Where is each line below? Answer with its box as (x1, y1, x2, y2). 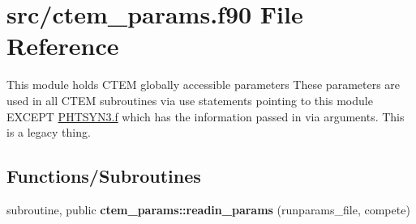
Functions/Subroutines (6, 163, 201, 188)
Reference (6, 29, 119, 62)
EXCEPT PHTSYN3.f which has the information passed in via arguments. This (6, 108, 405, 125)
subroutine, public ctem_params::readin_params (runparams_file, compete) (6, 201, 410, 218)
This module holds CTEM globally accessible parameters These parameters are (6, 76, 401, 93)
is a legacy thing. (6, 124, 91, 141)
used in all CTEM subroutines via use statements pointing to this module (6, 91, 373, 108)
